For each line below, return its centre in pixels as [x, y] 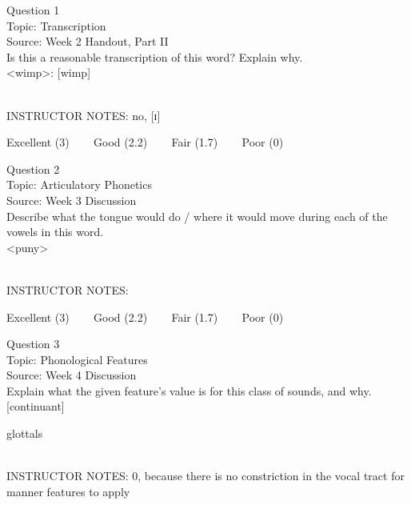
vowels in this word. [55, 232]
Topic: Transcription [56, 25]
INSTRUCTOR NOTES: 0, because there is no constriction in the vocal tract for [205, 476]
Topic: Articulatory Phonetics [79, 184]
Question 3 [33, 344]
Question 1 [33, 10]
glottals [25, 433]
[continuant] [36, 406]
